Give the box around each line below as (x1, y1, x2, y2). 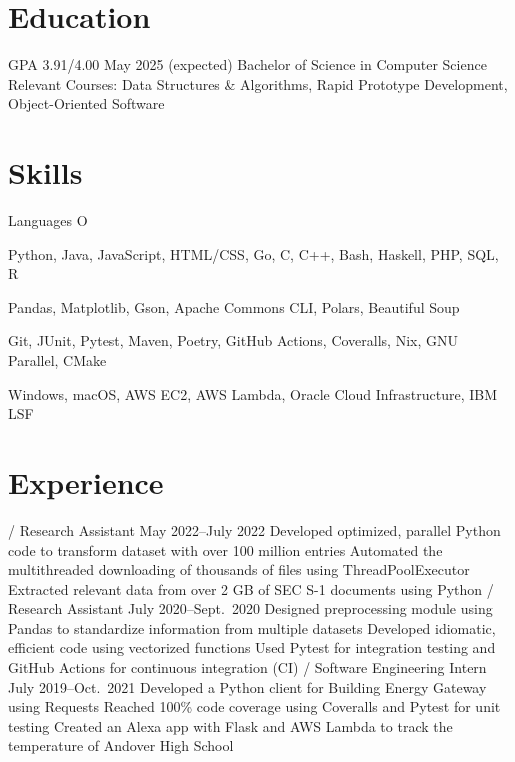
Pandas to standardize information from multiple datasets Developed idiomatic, (8, 617, 496, 638)
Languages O (8, 210, 88, 231)
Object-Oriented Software (8, 93, 165, 114)
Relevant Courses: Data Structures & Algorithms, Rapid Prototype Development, (8, 73, 508, 94)
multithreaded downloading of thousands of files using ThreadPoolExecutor (8, 559, 470, 580)
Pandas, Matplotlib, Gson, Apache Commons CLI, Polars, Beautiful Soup (8, 296, 460, 317)
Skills (8, 152, 83, 193)
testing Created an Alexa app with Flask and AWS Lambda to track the (8, 715, 453, 736)
